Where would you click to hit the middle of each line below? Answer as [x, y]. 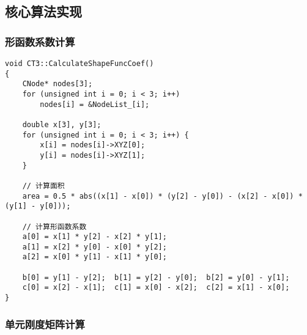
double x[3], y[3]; [62, 124]
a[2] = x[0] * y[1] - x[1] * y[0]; [94, 257]
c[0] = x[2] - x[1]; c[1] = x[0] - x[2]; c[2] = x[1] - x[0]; [156, 288]
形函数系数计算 [40, 41]
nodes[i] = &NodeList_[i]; [95, 104]
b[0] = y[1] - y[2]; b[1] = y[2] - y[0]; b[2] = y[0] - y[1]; [156, 277]
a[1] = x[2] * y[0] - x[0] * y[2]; [94, 247]
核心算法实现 [43, 11]
